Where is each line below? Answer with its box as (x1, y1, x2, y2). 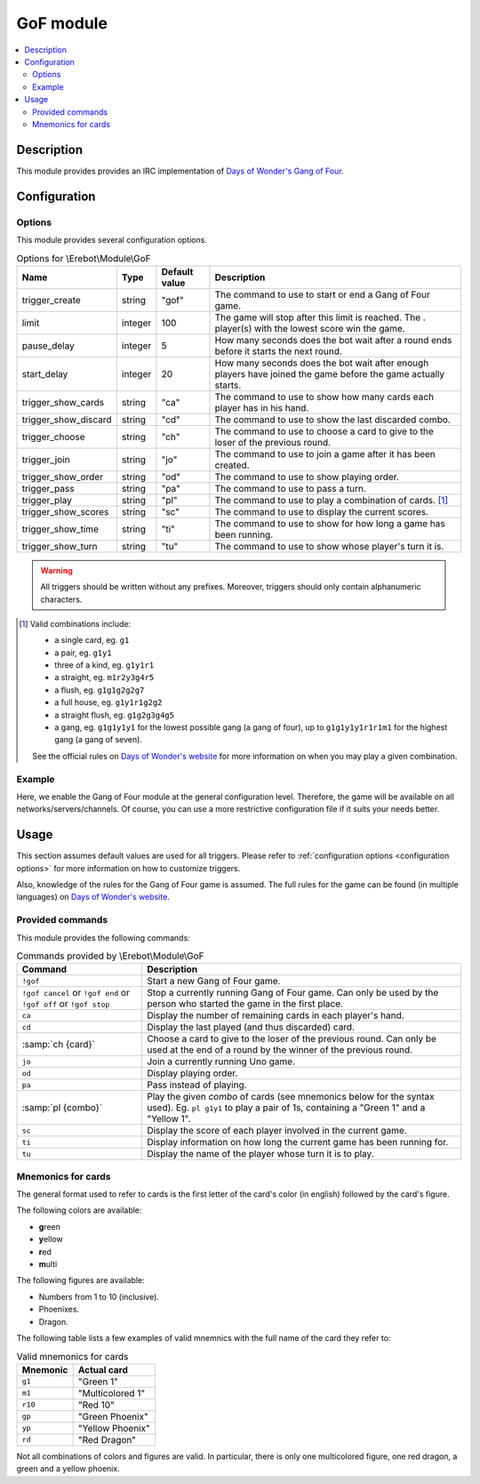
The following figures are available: (16, 1275, 146, 1286)
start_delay (21, 367, 68, 380)
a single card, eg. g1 (54, 635, 130, 646)
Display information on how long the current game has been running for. (147, 1136, 449, 1149)
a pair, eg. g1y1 (54, 647, 112, 658)
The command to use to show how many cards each (214, 390, 435, 403)
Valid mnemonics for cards (16, 1350, 129, 1362)
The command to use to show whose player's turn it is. (214, 540, 444, 552)
